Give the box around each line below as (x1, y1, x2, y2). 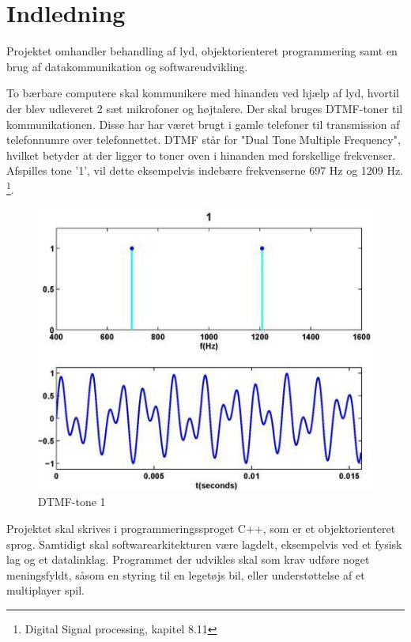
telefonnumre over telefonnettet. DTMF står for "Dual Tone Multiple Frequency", (6, 131, 401, 148)
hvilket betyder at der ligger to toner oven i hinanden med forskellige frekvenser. (6, 146, 396, 163)
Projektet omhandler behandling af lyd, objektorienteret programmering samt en (6, 43, 398, 59)
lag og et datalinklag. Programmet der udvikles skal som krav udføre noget (6, 551, 370, 568)
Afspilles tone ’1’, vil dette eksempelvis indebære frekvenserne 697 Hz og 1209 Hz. (6, 162, 404, 179)
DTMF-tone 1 (38, 493, 106, 510)
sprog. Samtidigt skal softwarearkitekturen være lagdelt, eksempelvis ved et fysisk (6, 535, 402, 552)
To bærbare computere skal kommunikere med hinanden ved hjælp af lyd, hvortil (6, 85, 399, 101)
